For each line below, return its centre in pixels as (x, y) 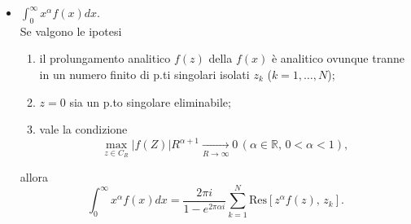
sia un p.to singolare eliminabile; (150, 101)
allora (34, 176)
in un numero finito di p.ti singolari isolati (144, 74)
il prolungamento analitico (105, 58)
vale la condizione (83, 129)
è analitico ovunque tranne (338, 58)
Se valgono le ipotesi (71, 31)
